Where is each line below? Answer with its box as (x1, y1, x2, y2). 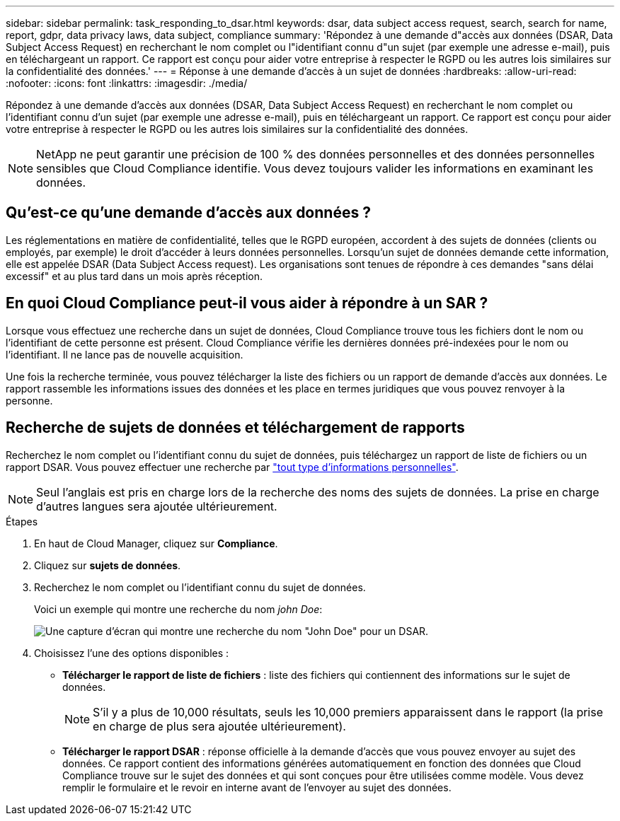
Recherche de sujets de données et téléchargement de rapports (6, 419, 465, 437)
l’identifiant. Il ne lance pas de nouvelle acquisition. (6, 348, 243, 361)
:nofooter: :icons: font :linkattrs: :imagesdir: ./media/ (6, 77, 248, 89)
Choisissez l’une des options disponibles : (34, 646, 229, 659)
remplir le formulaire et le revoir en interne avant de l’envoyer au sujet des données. (62, 781, 452, 793)
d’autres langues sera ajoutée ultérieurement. (36, 499, 277, 513)
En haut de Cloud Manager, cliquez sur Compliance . (34, 537, 278, 549)
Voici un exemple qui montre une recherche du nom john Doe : (34, 602, 323, 615)
